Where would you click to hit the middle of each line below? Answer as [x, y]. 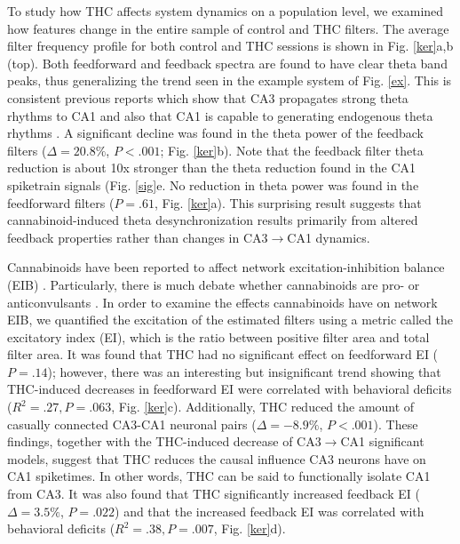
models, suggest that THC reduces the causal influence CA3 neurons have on [217, 458]
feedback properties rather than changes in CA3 [138, 237]
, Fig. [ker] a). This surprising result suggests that [288, 202]
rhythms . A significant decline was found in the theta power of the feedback [215, 133]
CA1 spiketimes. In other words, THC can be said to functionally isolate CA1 [219, 476]
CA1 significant [382, 441]
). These [396, 424]
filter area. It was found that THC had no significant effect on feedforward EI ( [223, 354]
